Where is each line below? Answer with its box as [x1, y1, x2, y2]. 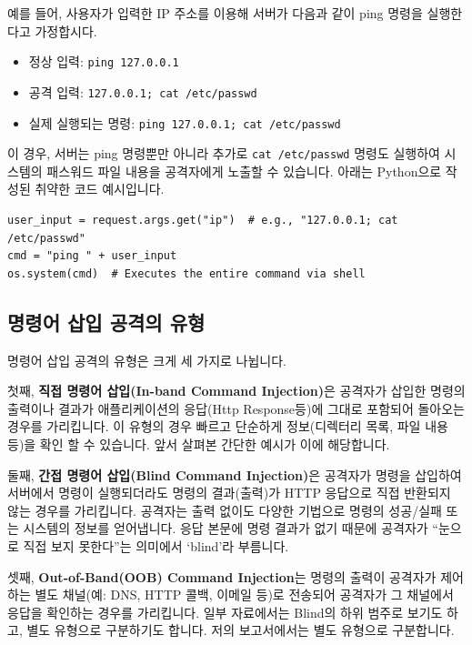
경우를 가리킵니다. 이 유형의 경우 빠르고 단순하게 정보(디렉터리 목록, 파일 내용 [7, 417, 448, 436]
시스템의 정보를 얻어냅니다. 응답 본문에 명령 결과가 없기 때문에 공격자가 [23, 519, 428, 538]
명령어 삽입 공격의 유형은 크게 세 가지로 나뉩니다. [7, 350, 287, 369]
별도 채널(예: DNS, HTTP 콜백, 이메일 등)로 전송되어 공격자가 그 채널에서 [35, 585, 454, 604]
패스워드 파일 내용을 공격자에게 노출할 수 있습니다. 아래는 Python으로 [46, 161, 442, 180]
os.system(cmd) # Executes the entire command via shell [7, 267, 366, 280]
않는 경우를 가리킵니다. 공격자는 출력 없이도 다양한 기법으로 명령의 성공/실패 [7, 500, 442, 519]
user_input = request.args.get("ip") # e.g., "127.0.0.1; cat [7, 214, 398, 227]
